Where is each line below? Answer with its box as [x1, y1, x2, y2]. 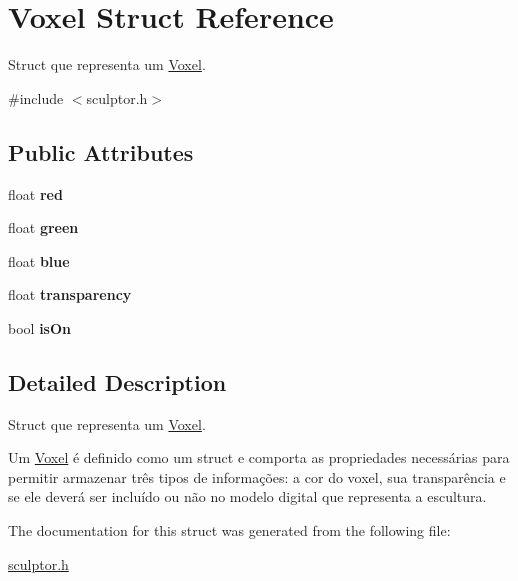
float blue [8, 250, 70, 271]
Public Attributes [8, 136, 194, 167]
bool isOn [8, 317, 71, 338]
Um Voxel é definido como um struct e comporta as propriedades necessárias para [8, 447, 510, 468]
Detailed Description [8, 366, 227, 397]
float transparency [8, 284, 132, 305]
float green [8, 217, 79, 238]
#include [8, 87, 64, 108]
